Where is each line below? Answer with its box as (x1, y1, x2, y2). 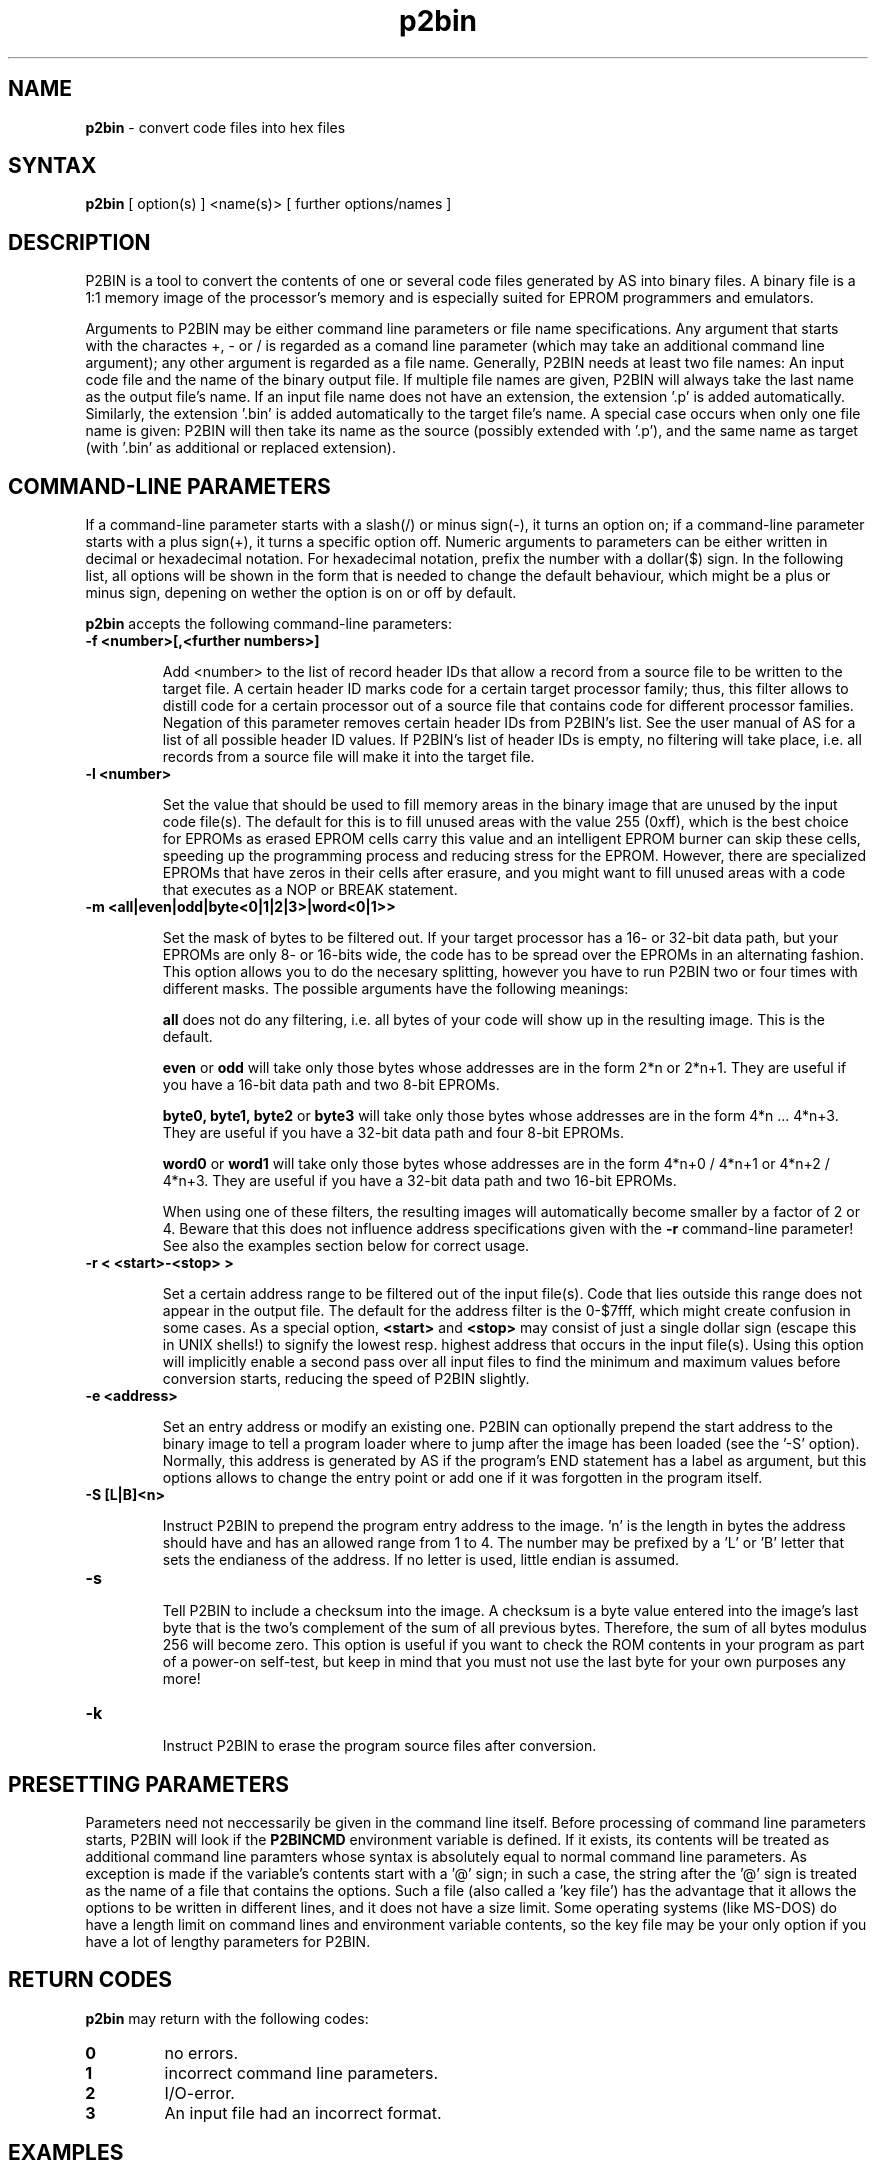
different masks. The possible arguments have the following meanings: (162, 980, 629, 998)
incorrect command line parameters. (164, 2062, 439, 2083)
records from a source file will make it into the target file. (162, 748, 535, 766)
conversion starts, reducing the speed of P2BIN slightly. (162, 1370, 530, 1388)
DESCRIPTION (8, 229, 151, 255)
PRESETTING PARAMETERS (8, 1771, 289, 1797)
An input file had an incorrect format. (164, 2102, 442, 2123)
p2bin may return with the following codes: (85, 2009, 369, 2027)
